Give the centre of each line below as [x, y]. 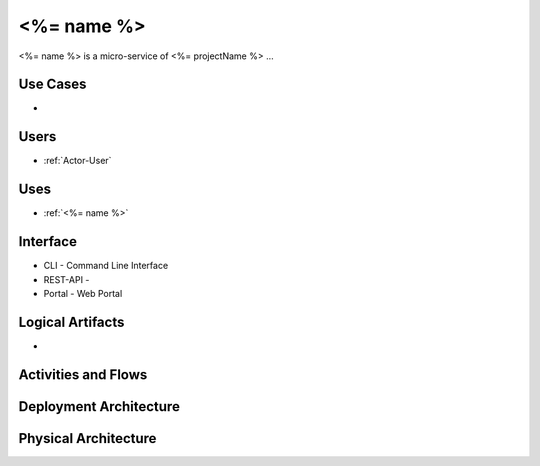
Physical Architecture [87, 438]
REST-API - [66, 279]
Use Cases [52, 84]
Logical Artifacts [71, 321]
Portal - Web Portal [83, 293]
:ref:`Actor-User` [77, 161]
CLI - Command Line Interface [106, 266]
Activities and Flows [83, 374]
